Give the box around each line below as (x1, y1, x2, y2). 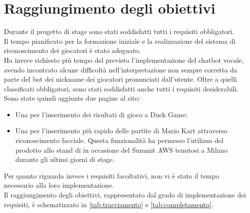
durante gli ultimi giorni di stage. (15, 154, 115, 164)
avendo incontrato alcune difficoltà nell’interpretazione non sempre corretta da (4, 64, 237, 74)
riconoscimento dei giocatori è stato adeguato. (4, 45, 141, 55)
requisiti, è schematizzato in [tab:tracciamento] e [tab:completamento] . (4, 199, 214, 209)
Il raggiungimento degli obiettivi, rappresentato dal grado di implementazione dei (4, 190, 246, 200)
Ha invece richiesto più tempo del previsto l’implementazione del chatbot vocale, (4, 54, 244, 65)
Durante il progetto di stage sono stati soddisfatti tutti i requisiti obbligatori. (4, 26, 234, 36)
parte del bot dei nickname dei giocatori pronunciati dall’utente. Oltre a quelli (4, 74, 237, 84)
